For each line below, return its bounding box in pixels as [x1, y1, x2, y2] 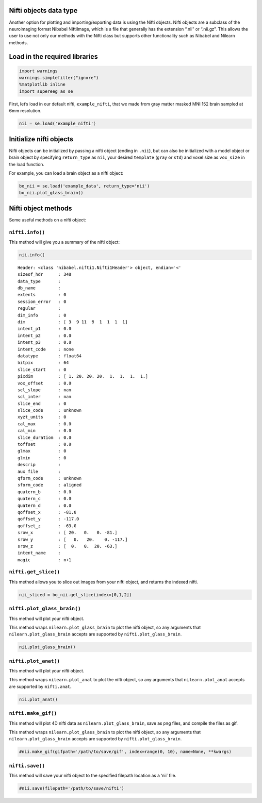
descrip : [17, 462, 62, 468]
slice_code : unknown [17, 408, 82, 413]
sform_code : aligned [17, 482, 82, 488]
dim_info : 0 [17, 312, 66, 318]
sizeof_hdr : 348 [17, 272, 72, 277]
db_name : [17, 285, 62, 291]
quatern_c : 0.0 [17, 496, 72, 502]
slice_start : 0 [17, 367, 66, 372]
